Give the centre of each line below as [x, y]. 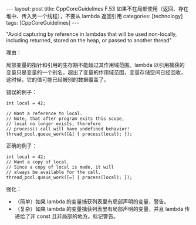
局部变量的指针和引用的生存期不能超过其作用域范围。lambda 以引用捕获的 [95, 65]
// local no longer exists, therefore [53, 124]
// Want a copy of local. [38, 162]
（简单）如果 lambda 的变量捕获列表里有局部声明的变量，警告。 [92, 202]
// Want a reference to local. [44, 113]
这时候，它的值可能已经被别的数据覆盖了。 [58, 80]
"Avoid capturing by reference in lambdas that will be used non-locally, [92, 34]
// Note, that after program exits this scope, [65, 119]
